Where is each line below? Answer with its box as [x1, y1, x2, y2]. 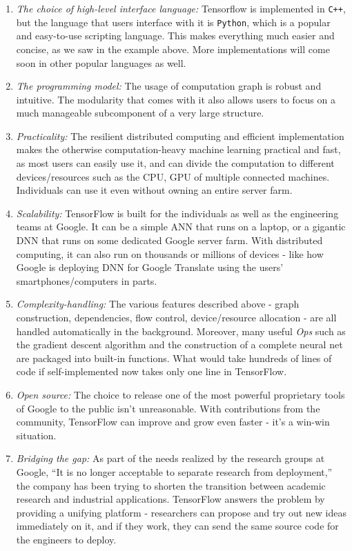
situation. [16, 428, 57, 442]
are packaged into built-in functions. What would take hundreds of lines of [16, 350, 332, 365]
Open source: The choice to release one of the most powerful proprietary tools [16, 387, 345, 401]
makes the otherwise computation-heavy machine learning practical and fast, [16, 142, 341, 157]
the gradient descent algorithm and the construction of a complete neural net [16, 337, 343, 352]
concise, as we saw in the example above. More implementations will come [16, 41, 330, 56]
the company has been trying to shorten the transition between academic [16, 478, 326, 492]
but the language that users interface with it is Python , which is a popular [16, 14, 331, 29]
